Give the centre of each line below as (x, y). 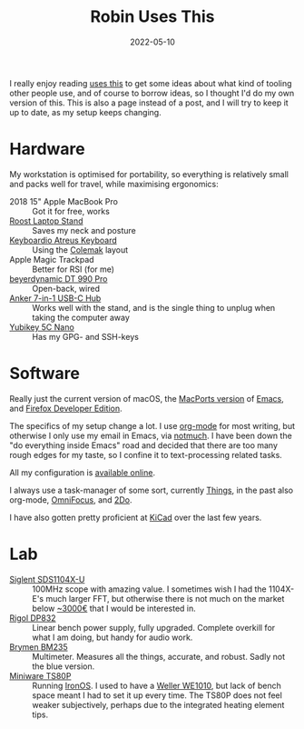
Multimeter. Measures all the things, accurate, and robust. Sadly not (159, 656)
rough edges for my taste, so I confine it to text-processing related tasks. (146, 454)
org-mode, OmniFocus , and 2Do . (71, 499)
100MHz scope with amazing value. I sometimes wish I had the (149, 589)
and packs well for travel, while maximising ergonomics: (114, 184)
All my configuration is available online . (83, 472)
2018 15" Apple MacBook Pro (64, 201)
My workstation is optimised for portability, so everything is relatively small (149, 174)
